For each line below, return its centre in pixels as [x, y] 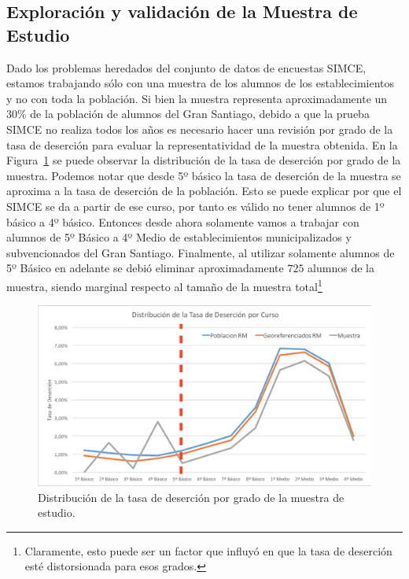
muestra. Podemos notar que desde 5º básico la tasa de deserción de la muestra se [204, 175]
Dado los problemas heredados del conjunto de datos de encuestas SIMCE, [186, 67]
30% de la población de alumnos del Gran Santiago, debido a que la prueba [188, 114]
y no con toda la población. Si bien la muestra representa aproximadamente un [197, 98]
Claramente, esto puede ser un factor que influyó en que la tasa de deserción [208, 550]
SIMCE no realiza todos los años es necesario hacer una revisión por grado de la [200, 129]
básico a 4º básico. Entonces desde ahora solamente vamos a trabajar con [183, 221]
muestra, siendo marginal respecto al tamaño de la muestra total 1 [164, 285]
